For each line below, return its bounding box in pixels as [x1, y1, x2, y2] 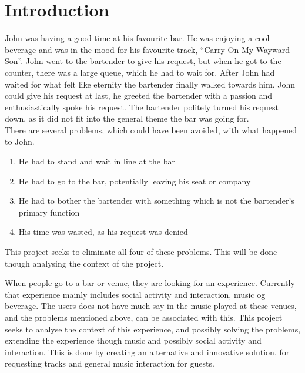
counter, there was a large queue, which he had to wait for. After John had [5, 66, 275, 78]
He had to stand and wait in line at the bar [18, 155, 175, 167]
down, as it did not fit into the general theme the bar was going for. [5, 112, 249, 125]
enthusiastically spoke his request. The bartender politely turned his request [5, 100, 279, 113]
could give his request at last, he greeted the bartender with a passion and [5, 89, 273, 102]
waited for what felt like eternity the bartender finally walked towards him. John [5, 78, 295, 90]
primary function [18, 206, 80, 218]
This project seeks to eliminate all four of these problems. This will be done [5, 246, 277, 258]
